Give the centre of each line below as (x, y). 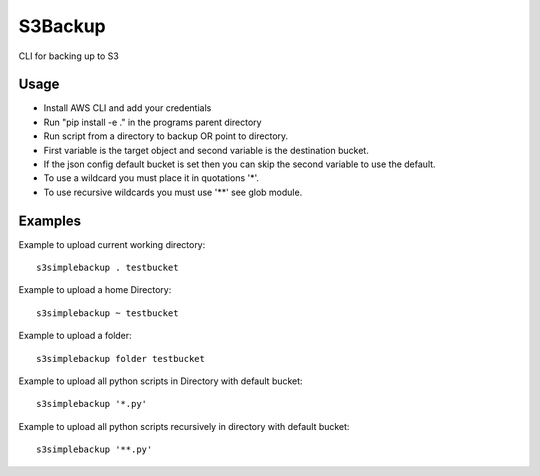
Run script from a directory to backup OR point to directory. (166, 136)
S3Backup (62, 26)
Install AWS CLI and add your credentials (127, 108)
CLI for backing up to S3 (68, 56)
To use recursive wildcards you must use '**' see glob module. (173, 192)
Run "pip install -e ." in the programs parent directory (152, 122)
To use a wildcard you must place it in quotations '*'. (151, 178)
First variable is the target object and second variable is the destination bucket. (206, 150)
